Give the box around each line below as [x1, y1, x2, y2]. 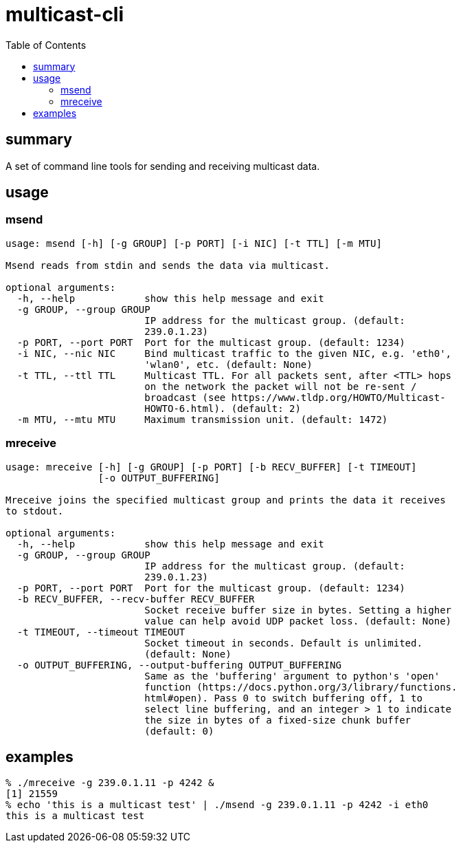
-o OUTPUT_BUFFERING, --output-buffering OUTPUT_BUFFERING [16, 659, 341, 671]
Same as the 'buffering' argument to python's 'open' [144, 670, 440, 682]
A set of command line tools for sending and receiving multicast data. [5, 160, 320, 172]
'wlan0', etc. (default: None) [144, 358, 313, 370]
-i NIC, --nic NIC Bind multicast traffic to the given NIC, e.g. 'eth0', [16, 347, 452, 359]
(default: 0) [144, 725, 214, 737]
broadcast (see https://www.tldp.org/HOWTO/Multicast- [144, 391, 446, 403]
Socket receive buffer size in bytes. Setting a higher [144, 604, 452, 616]
